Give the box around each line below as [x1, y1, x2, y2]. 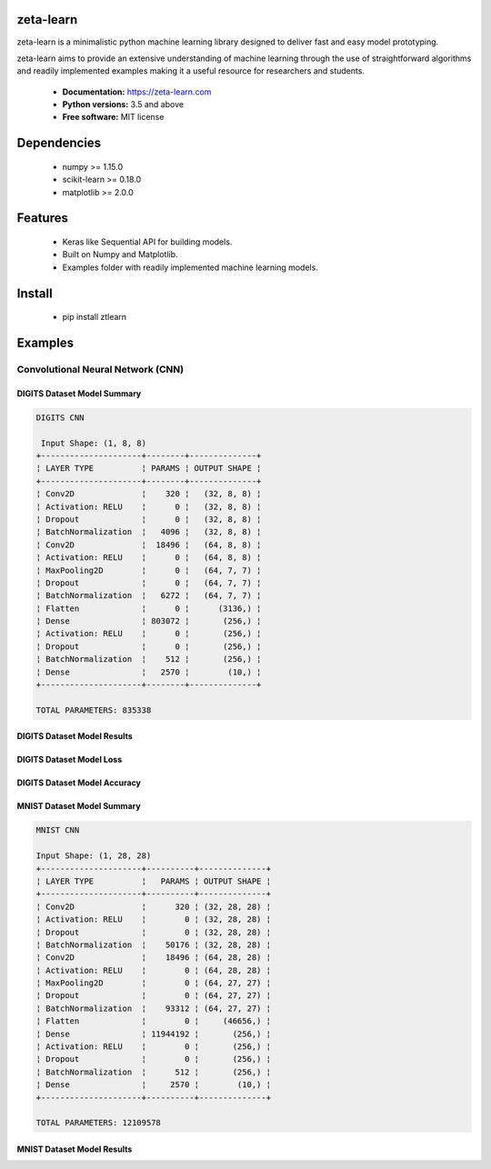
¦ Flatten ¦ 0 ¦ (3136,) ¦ [35, 603, 262, 614]
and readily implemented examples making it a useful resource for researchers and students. [16, 65, 366, 76]
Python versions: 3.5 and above [62, 99, 185, 110]
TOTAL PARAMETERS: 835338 [35, 704, 152, 715]
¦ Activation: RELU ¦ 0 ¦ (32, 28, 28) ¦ [35, 914, 272, 924]
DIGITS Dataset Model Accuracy [16, 777, 141, 788]
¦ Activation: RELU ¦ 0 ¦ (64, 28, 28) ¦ [35, 964, 272, 975]
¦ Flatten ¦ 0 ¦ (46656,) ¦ [35, 1016, 272, 1026]
